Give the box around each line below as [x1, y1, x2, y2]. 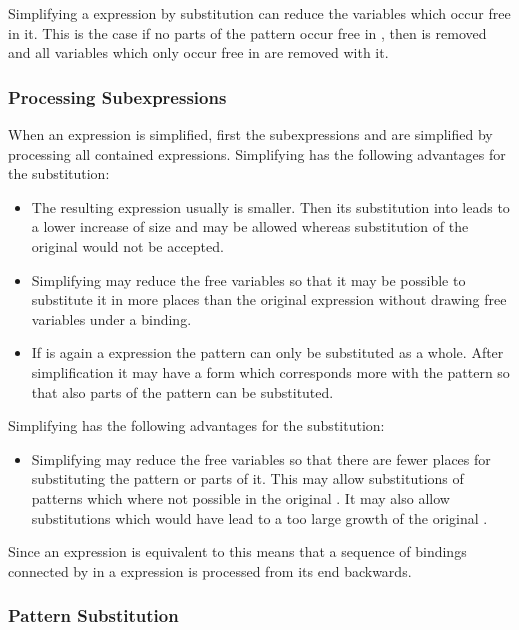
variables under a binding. [31, 308, 192, 329]
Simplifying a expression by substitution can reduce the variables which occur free [8, 3, 511, 23]
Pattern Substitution [8, 603, 179, 628]
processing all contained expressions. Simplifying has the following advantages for [8, 143, 506, 164]
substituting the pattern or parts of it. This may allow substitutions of [31, 468, 464, 489]
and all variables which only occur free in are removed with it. [8, 42, 389, 63]
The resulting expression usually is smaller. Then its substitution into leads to [31, 196, 510, 217]
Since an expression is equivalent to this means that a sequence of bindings [8, 541, 467, 562]
